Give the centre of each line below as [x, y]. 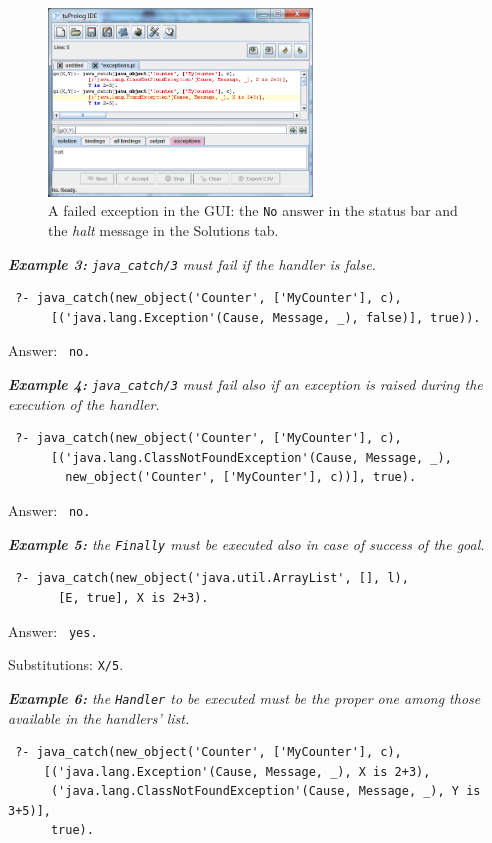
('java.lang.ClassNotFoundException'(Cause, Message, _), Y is [265, 791]
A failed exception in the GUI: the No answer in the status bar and [253, 210]
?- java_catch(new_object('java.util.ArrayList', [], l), [212, 578]
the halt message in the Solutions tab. [163, 229]
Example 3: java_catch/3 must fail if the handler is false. [192, 263]
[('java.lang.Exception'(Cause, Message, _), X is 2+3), [237, 771]
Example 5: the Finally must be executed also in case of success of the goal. [246, 543]
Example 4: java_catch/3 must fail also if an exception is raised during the [245, 384]
